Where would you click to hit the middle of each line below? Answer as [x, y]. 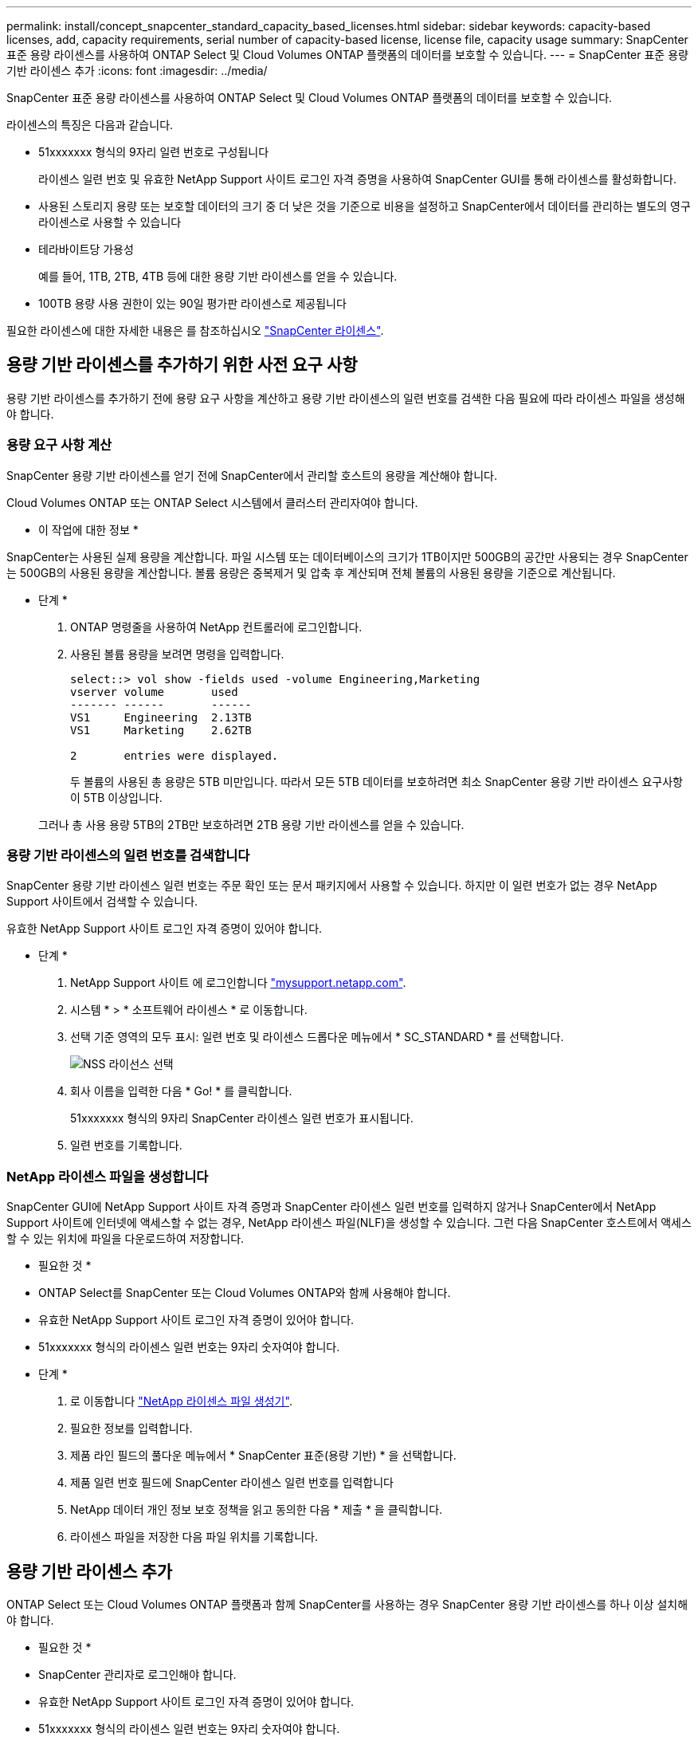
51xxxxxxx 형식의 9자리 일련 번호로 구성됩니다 [154, 152]
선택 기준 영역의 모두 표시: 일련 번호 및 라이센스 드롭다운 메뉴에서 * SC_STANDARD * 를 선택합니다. [317, 1037]
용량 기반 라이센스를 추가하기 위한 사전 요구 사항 [182, 365]
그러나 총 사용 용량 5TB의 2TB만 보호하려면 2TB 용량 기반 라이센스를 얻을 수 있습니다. [251, 824]
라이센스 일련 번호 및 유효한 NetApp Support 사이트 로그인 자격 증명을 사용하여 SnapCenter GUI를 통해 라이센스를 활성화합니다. [357, 179]
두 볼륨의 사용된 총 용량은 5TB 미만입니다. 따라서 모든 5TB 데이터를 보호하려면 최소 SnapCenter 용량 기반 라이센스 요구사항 [376, 781]
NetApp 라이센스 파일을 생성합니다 [108, 1176]
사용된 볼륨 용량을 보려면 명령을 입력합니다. [177, 654]
